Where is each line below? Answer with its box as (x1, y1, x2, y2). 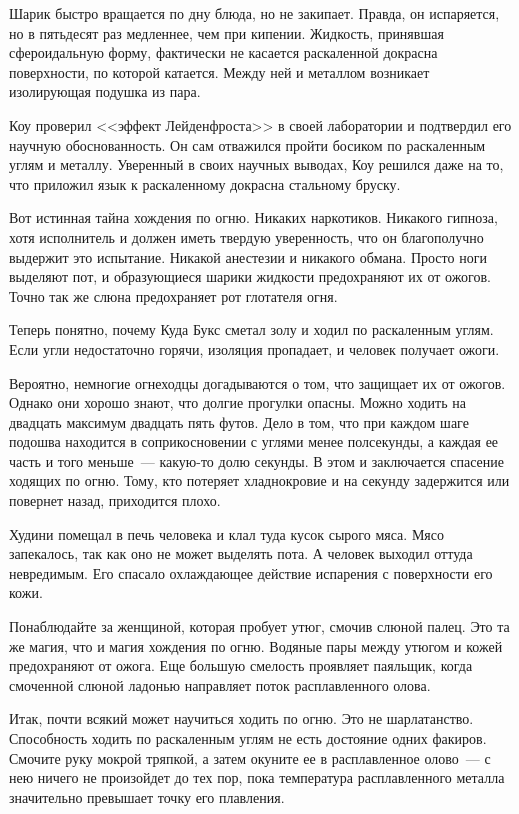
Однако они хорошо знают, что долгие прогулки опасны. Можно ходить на (9, 392, 466, 413)
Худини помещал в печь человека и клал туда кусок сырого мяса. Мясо (9, 523, 444, 544)
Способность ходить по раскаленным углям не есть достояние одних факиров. (9, 728, 487, 748)
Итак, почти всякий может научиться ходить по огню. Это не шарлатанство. (9, 708, 474, 729)
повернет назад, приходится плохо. (9, 490, 221, 511)
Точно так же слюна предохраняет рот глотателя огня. (9, 285, 338, 306)
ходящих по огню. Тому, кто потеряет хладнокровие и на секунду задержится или (9, 470, 510, 491)
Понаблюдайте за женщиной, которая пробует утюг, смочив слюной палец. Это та (9, 616, 510, 637)
